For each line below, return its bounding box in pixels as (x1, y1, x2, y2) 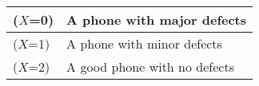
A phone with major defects (66, 10, 247, 29)
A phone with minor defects (66, 34, 222, 53)
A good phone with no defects (66, 57, 234, 76)
